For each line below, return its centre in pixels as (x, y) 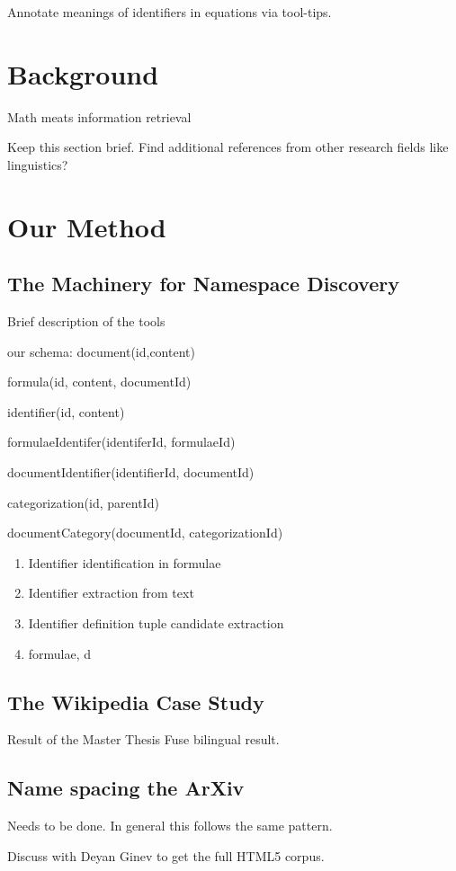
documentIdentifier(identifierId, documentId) (131, 472)
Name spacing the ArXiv (126, 788)
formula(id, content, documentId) (99, 382)
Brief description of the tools (86, 321)
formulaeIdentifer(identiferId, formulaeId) (121, 442)
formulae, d (60, 653)
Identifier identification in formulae (125, 562)
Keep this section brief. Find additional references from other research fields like (228, 147)
